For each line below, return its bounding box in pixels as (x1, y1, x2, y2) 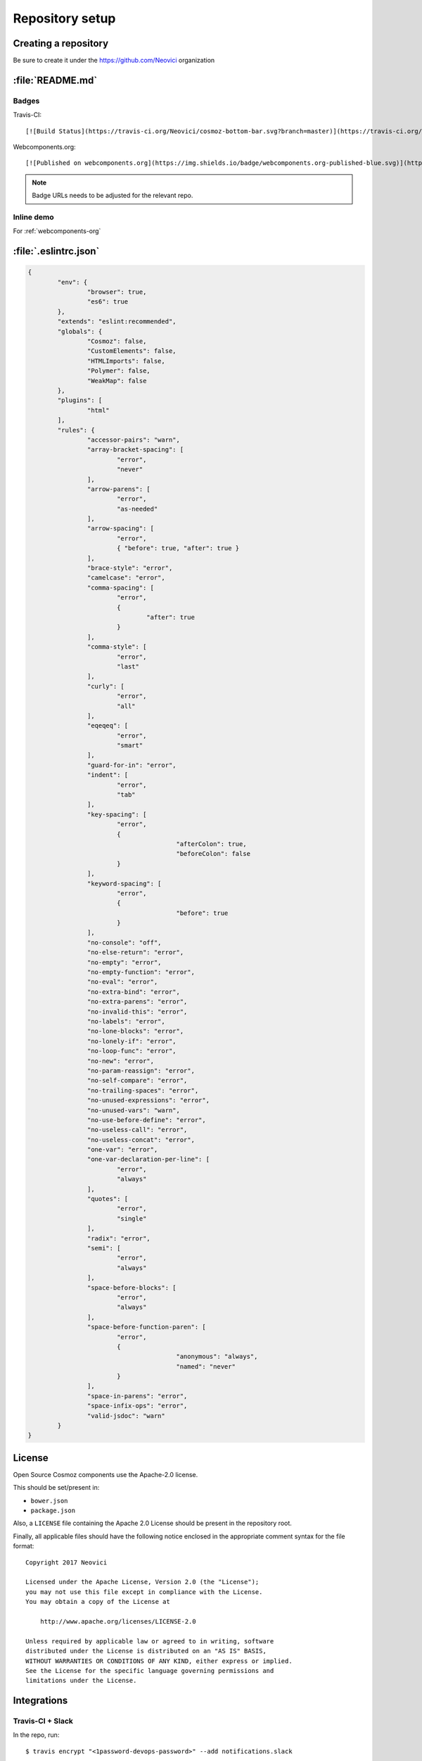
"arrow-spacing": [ (87, 525, 155, 533)
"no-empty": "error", (87, 958, 162, 966)
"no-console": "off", (87, 938, 162, 947)
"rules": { (57, 426, 95, 434)
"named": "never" (176, 1362, 236, 1370)
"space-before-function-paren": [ (87, 1323, 207, 1331)
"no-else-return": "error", (87, 948, 184, 957)
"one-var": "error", (87, 1145, 158, 1154)
